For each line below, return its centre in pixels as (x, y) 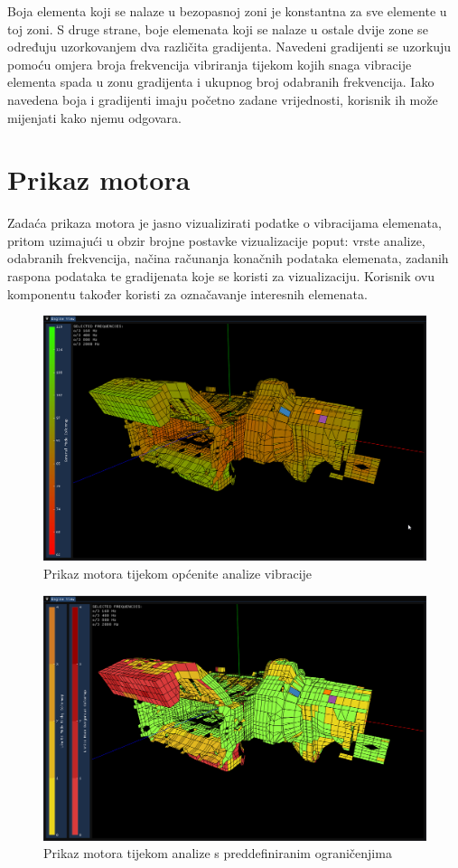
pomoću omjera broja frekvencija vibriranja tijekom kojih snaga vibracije (210, 64)
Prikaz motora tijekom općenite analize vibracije (178, 574)
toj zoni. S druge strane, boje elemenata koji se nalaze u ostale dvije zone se (218, 28)
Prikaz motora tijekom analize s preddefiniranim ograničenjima (218, 853)
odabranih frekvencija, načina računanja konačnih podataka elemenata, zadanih (228, 258)
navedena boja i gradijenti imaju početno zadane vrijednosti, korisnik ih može (223, 99)
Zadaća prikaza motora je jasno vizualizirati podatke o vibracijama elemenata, (224, 223)
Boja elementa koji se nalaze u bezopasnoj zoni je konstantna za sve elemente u (227, 11)
